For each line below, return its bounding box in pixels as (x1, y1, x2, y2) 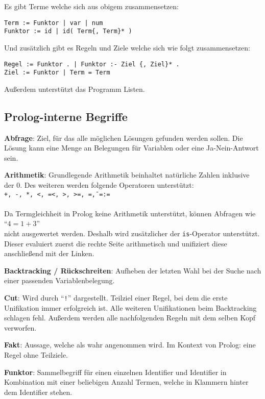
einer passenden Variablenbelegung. (4, 275, 115, 286)
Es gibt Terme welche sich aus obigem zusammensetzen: (4, 1, 179, 11)
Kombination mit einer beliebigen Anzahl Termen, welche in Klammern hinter (4, 377, 249, 387)
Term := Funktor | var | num (4, 19, 103, 27)
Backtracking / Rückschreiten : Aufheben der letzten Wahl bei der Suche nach (4, 265, 261, 276)
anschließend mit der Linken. (4, 248, 94, 259)
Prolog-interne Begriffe (4, 108, 128, 124)
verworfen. (4, 322, 37, 333)
